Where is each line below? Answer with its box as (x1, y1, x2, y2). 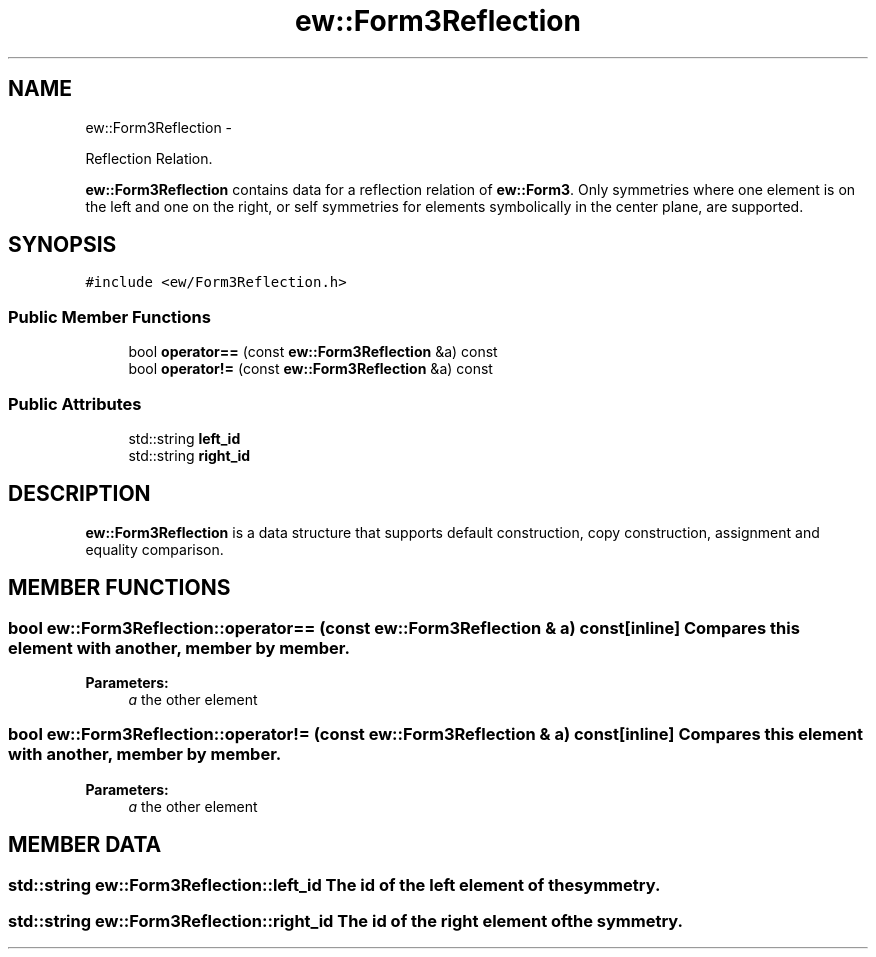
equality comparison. (85, 540, 224, 558)
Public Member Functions (8, 306, 211, 327)
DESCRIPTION (8, 481, 151, 507)
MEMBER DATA (8, 832, 162, 858)
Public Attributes (8, 393, 142, 414)
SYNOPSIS (8, 232, 117, 258)
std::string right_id (128, 446, 251, 464)
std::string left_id (128, 429, 241, 447)
